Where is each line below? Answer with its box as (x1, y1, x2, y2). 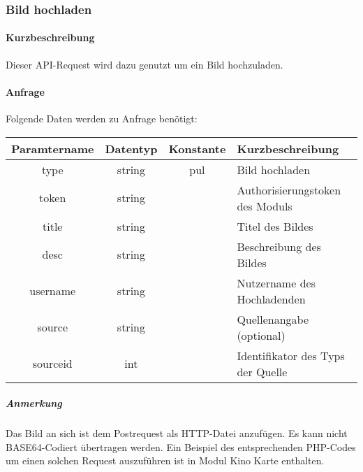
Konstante (168, 140, 226, 157)
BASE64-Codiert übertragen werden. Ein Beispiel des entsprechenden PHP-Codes (6, 439, 356, 454)
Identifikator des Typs (237, 347, 345, 364)
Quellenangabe (237, 310, 309, 327)
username (29, 283, 76, 299)
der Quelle (237, 363, 288, 380)
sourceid (32, 355, 73, 372)
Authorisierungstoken (237, 181, 341, 198)
